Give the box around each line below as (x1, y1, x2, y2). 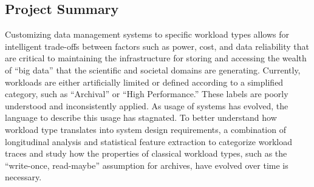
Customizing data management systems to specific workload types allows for (5, 28, 290, 41)
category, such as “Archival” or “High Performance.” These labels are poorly (5, 87, 288, 100)
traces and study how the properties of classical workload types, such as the (5, 147, 287, 160)
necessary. (5, 171, 42, 183)
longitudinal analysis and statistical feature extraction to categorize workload (5, 135, 292, 148)
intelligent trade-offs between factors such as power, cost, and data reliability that (5, 39, 310, 52)
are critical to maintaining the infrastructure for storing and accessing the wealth (5, 52, 307, 64)
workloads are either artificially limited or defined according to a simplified (5, 75, 284, 88)
